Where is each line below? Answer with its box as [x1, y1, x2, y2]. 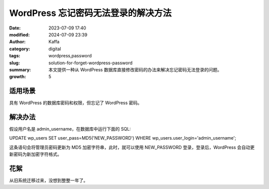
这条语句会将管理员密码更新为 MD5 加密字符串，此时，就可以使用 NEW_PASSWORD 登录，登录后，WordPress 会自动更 [9, 144, 255, 150]
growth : [9, 74, 26, 80]
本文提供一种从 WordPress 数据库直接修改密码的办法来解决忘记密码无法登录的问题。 [48, 66, 222, 72]
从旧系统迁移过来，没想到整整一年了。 [9, 178, 88, 184]
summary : [9, 66, 31, 72]
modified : [9, 31, 30, 37]
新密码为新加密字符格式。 [9, 151, 62, 157]
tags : [9, 53, 20, 59]
